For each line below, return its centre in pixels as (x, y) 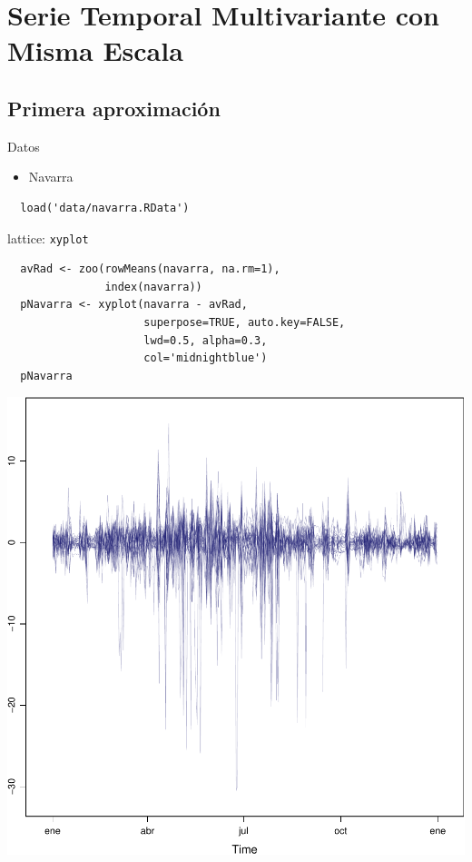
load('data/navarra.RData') (105, 208)
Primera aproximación (114, 108)
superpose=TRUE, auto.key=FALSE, (245, 322)
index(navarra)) (153, 287)
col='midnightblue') (206, 358)
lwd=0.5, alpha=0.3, (206, 340)
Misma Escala (95, 50)
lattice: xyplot (48, 238)
